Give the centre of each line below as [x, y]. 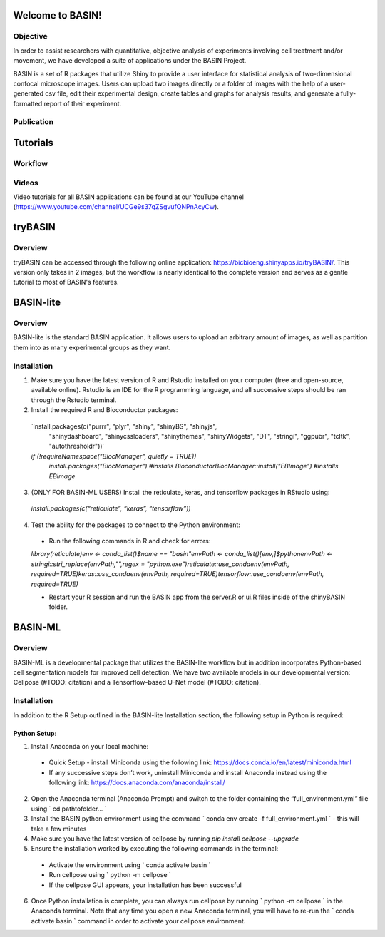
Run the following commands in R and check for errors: [130, 541]
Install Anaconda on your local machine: [90, 746]
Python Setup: [35, 733]
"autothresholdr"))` [77, 446]
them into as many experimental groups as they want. [92, 347]
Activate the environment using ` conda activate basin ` [130, 865]
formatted [28, 103]
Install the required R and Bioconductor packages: [104, 410]
